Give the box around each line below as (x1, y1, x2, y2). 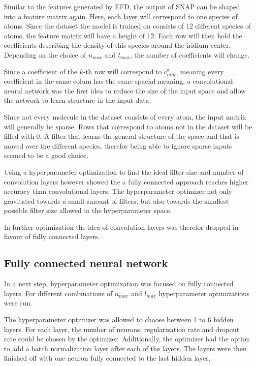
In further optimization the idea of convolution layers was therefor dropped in (4, 221, 239, 232)
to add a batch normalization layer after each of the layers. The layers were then (4, 343, 247, 353)
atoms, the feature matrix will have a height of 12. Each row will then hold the (4, 30, 242, 40)
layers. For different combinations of (4, 288, 113, 298)
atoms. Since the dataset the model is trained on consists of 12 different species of (4, 21, 251, 31)
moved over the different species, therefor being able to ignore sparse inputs (4, 140, 232, 151)
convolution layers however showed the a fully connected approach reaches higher (4, 176, 249, 186)
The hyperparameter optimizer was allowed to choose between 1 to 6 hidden (4, 314, 234, 325)
